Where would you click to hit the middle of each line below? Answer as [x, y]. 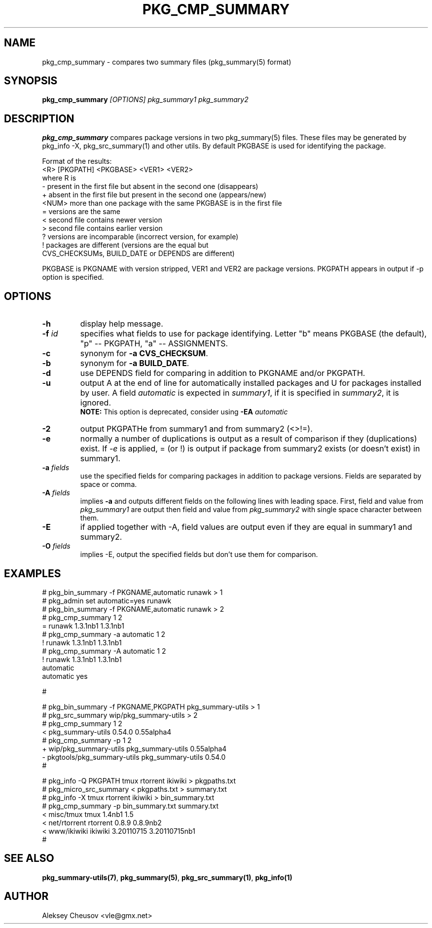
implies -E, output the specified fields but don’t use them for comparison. [199, 555]
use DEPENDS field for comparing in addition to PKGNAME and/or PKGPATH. [223, 373]
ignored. [96, 403]
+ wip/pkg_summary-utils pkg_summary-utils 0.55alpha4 [134, 748]
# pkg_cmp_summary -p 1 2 [87, 740]
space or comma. [108, 484]
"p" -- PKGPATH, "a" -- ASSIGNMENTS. [154, 344]
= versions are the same [81, 212]
